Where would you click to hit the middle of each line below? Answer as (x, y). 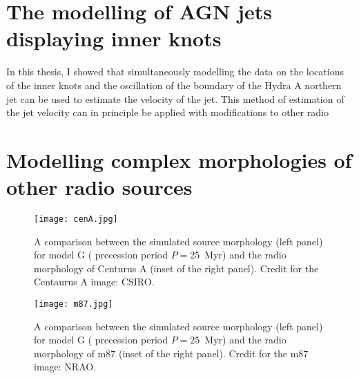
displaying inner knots (114, 38)
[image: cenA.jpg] (76, 219)
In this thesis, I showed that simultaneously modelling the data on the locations (175, 72)
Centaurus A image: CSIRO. (94, 282)
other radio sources (99, 187)
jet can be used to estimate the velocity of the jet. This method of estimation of (175, 98)
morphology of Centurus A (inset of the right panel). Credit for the (176, 268)
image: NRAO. (65, 367)
